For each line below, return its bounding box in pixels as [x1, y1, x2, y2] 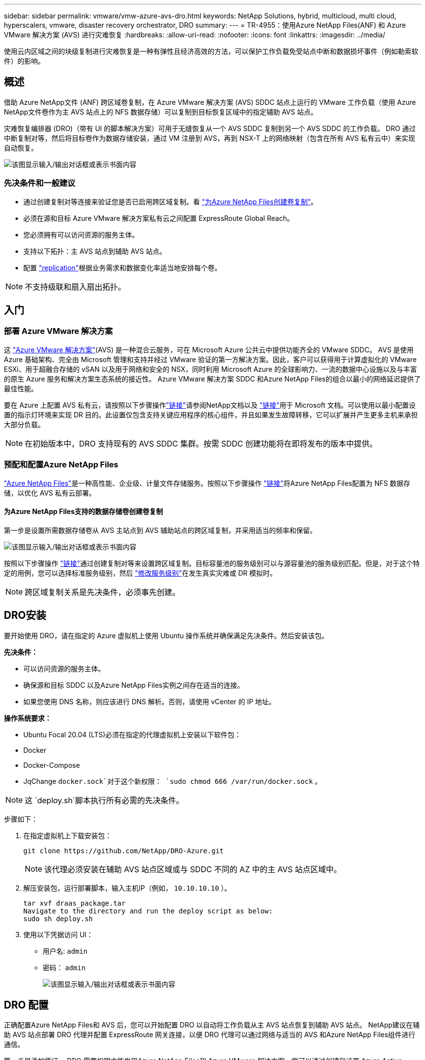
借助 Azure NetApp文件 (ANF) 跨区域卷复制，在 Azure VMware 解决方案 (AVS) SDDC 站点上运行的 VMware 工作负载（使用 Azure [4, 98, 416, 106]
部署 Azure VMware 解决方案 [4, 326, 113, 336]
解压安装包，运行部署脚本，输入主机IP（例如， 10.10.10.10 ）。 [23, 883, 231, 892]
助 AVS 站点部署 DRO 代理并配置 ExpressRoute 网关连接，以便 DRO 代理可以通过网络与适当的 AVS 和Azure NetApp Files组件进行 [4, 1030, 415, 1039]
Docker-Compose [23, 761, 80, 769]
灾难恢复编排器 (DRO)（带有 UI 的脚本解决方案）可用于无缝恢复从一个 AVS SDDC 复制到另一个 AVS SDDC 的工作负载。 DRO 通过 [4, 124, 416, 132]
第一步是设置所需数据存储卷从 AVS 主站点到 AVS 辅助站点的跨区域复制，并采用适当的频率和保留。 [4, 526, 317, 534]
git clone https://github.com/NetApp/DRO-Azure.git [23, 846, 224, 855]
